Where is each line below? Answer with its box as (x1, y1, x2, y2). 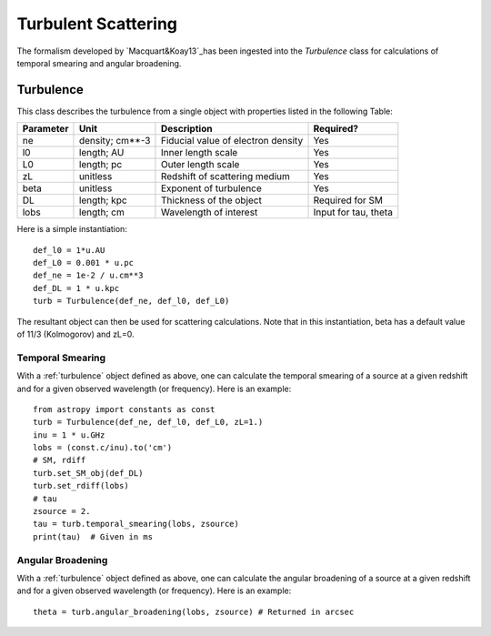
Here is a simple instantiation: (16, 224, 127, 235)
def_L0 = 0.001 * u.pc (33, 257, 135, 268)
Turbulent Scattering (16, 14, 177, 34)
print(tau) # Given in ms (33, 531, 154, 541)
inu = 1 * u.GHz (33, 429, 105, 440)
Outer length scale (160, 158, 240, 171)
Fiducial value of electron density (160, 135, 304, 147)
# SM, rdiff (33, 455, 86, 466)
